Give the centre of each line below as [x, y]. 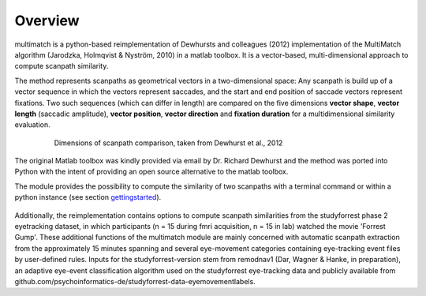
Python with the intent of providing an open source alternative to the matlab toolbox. [151, 172]
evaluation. [32, 125]
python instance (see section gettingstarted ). [88, 197]
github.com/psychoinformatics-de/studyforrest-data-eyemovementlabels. [135, 281]
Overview [47, 21]
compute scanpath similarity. [62, 66]
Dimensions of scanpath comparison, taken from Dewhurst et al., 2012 [168, 143]
